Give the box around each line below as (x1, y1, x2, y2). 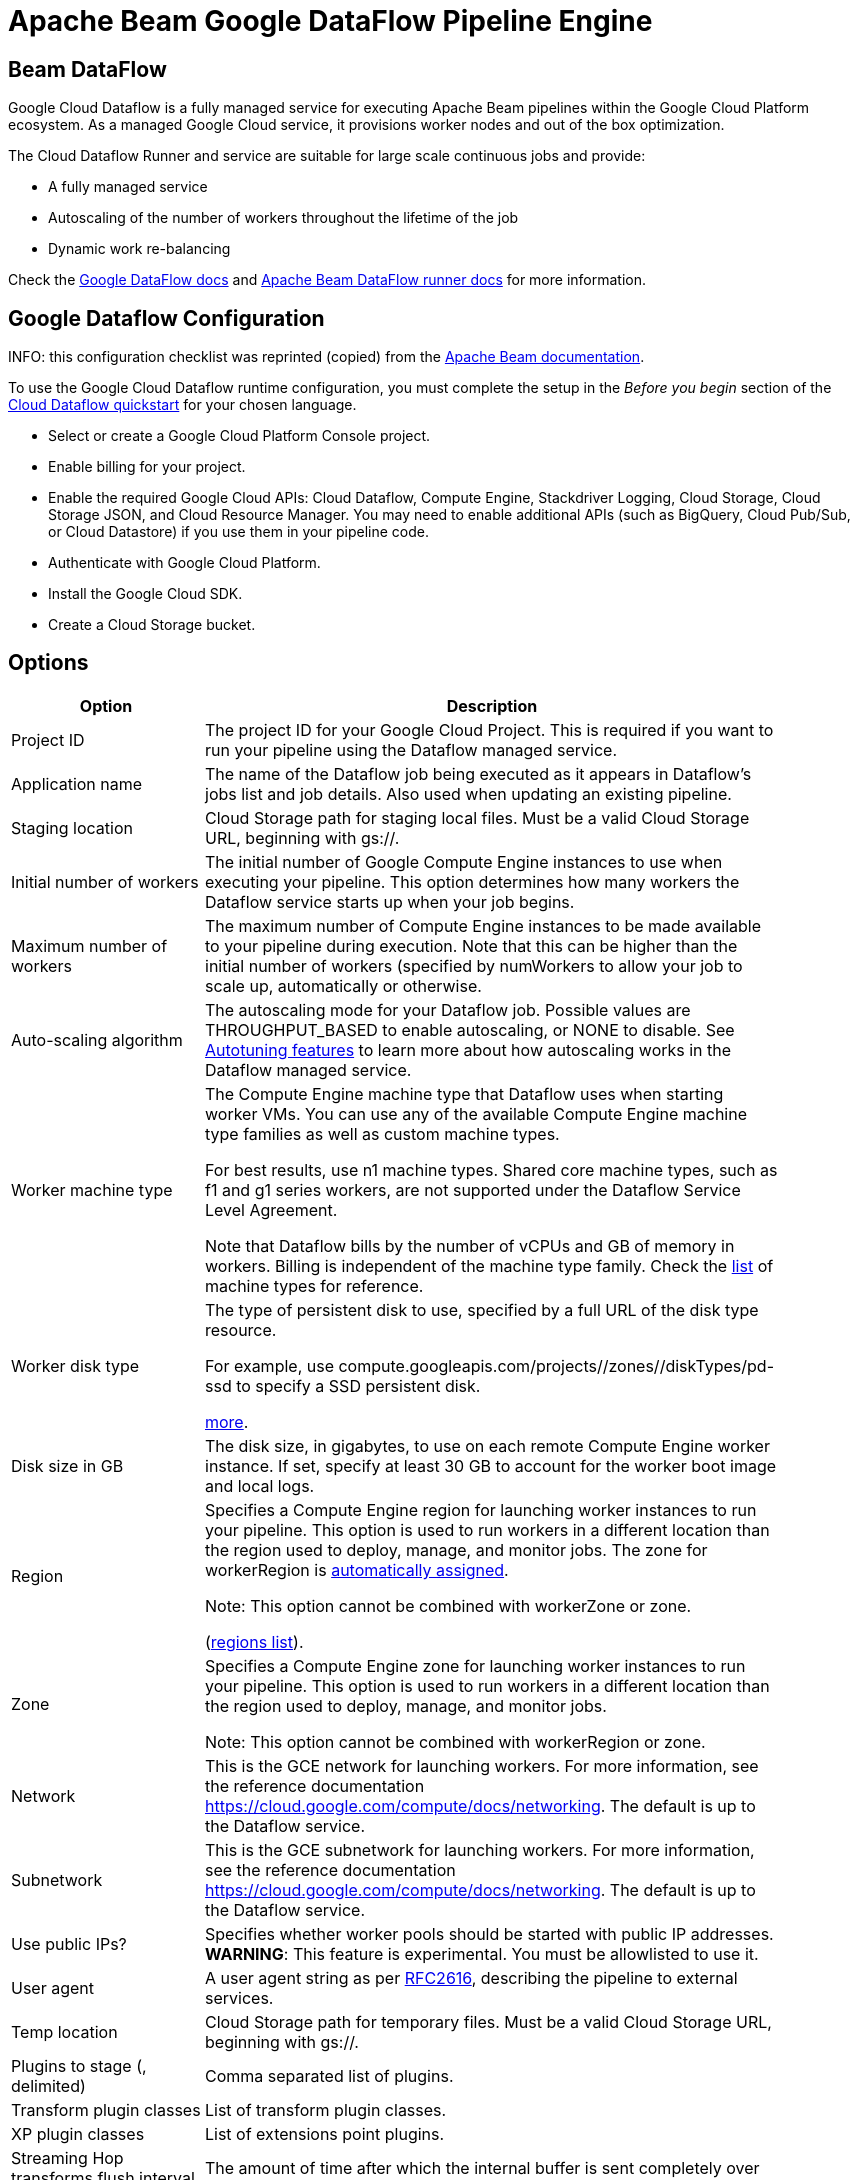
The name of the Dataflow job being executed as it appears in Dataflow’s (205, 763, 752, 784)
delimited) (11, 2075, 86, 2096)
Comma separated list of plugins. (205, 2065, 454, 2086)
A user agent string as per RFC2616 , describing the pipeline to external (205, 1967, 738, 1988)
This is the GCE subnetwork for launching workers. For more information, (205, 1839, 755, 1860)
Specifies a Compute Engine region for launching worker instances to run (205, 1499, 757, 1520)
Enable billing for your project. (48, 458, 246, 476)
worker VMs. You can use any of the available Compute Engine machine (205, 1103, 748, 1124)
